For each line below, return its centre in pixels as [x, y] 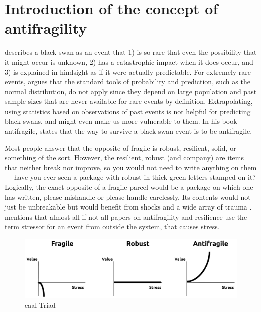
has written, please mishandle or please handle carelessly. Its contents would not [128, 197]
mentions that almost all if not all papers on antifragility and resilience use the [126, 216]
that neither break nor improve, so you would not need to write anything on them [131, 167]
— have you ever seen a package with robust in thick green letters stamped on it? [130, 177]
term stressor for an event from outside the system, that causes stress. [112, 226]
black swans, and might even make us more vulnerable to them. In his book [121, 121]
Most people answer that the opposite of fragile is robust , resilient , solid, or [120, 147]
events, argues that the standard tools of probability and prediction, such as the [127, 82]
